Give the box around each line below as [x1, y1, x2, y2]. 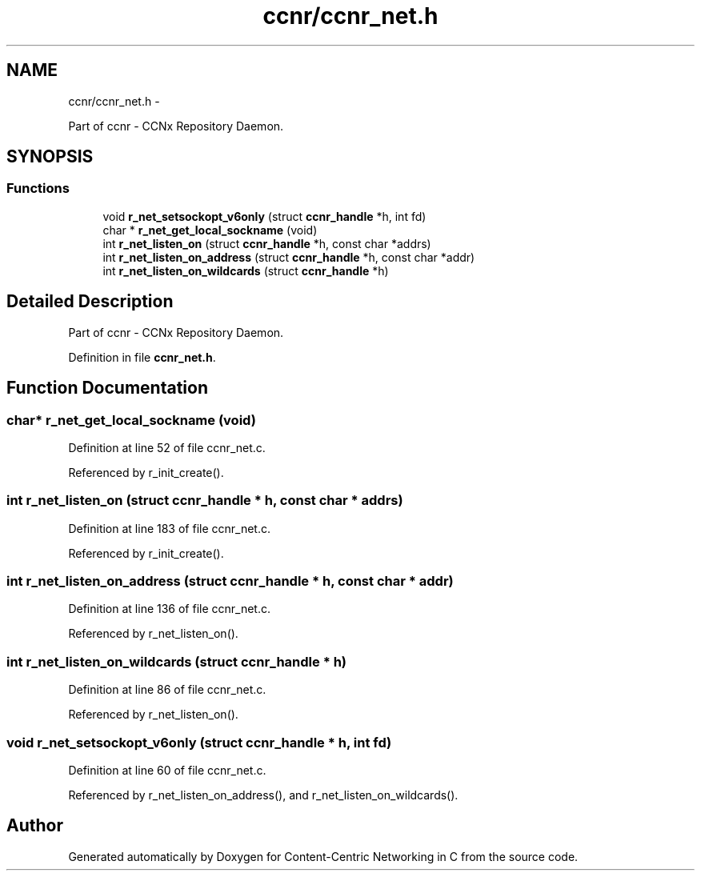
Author [6, 815, 63, 836]
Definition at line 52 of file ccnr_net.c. [68, 440, 266, 455]
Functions [6, 180, 70, 197]
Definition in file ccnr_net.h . [68, 350, 216, 364]
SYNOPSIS [6, 146, 94, 167]
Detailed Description [6, 291, 174, 312]
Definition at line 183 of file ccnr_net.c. [68, 521, 270, 535]
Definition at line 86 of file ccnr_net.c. [68, 683, 266, 697]
